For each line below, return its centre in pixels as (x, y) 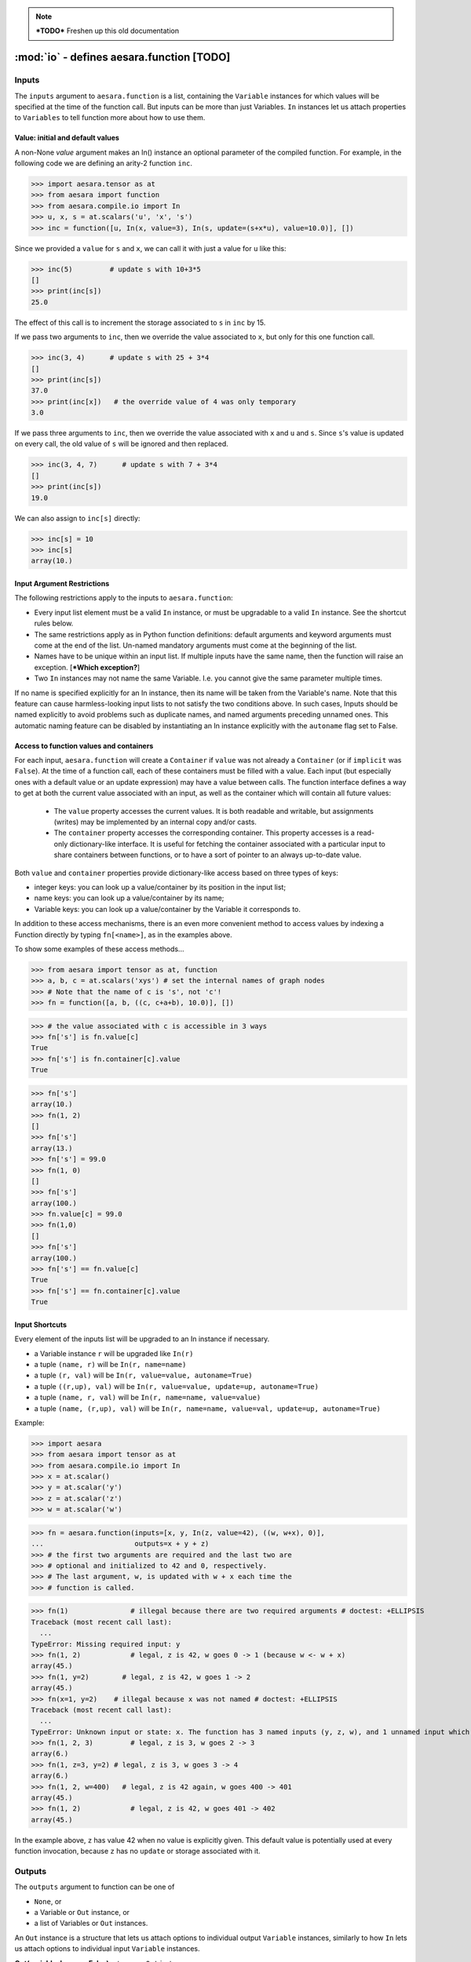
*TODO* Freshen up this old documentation (108, 31)
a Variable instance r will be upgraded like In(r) (114, 1353)
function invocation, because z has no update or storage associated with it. (137, 1851)
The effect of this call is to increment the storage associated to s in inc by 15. (140, 323)
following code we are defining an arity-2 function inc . (103, 163)
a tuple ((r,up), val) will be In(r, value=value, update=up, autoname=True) (177, 1386)
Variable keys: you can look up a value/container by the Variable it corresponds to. (168, 909)
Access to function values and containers (84, 746)
